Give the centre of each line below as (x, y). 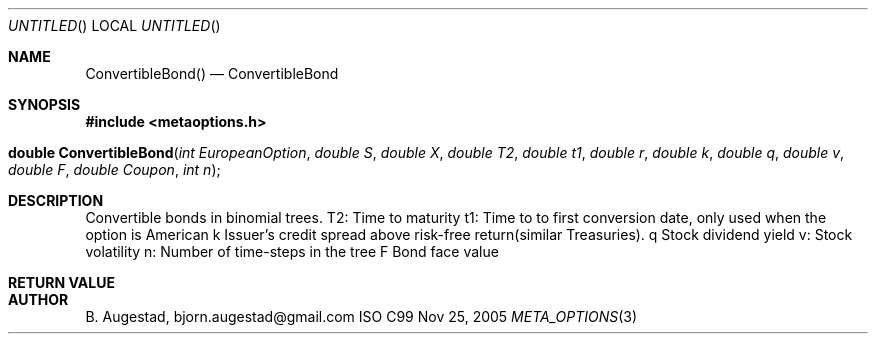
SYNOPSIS (44, 104)
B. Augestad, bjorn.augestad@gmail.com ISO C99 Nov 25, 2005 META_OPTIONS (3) (361, 316)
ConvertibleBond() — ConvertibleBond (212, 73)
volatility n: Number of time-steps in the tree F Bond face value (292, 251)
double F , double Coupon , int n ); (114, 169)
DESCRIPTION (56, 200)
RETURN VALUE (61, 282)
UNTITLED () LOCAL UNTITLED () (114, 25)
